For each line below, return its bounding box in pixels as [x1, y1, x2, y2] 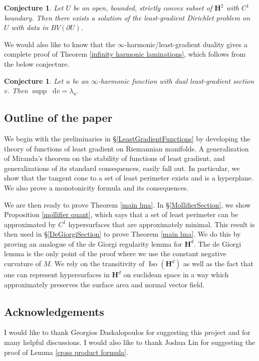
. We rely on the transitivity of [50, 258, 145, 269]
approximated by [4, 219, 56, 229]
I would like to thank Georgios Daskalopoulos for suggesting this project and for [4, 327, 250, 337]
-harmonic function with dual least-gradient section [98, 75, 254, 86]
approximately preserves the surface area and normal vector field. [4, 279, 205, 289]
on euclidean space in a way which [123, 269, 229, 280]
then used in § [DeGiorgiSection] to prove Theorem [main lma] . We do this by [4, 229, 241, 239]
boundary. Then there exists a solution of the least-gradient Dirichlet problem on [4, 12, 250, 23]
